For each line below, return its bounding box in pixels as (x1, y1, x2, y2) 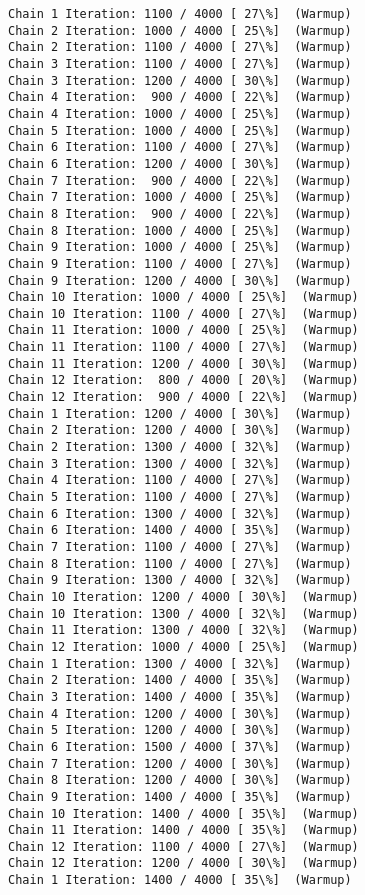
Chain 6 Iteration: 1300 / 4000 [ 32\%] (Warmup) (8, 506, 352, 521)
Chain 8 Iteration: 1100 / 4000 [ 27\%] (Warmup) (8, 556, 352, 571)
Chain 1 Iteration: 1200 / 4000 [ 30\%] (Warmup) (8, 406, 352, 421)
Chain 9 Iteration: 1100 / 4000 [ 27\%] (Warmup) (8, 256, 352, 271)
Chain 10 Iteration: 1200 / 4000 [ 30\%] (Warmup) (8, 589, 359, 604)
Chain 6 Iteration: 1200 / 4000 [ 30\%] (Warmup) (8, 156, 352, 171)
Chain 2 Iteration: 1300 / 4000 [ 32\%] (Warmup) (8, 440, 352, 455)
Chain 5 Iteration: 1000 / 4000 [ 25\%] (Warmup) (8, 123, 352, 138)
